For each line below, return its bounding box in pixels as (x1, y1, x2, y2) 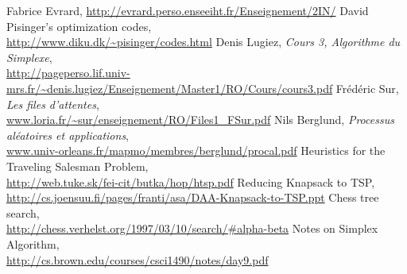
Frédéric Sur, (335, 79, 399, 96)
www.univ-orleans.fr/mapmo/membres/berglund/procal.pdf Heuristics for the (6, 142, 386, 159)
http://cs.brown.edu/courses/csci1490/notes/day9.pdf (6, 251, 269, 268)
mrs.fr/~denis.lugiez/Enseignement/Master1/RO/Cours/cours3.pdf (6, 79, 333, 96)
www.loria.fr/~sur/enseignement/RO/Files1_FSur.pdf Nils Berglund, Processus (6, 111, 394, 128)
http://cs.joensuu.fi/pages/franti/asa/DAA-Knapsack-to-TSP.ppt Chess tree (6, 189, 379, 206)
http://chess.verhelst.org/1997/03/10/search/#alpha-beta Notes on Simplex (6, 220, 378, 237)
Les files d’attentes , (6, 95, 99, 112)
